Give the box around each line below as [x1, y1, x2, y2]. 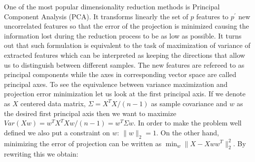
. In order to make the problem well [134, 118, 242, 128]
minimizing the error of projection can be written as [4, 138, 162, 148]
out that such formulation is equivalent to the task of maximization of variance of [4, 40, 251, 50]
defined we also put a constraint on [4, 127, 110, 137]
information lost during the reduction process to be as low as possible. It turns [4, 30, 242, 40]
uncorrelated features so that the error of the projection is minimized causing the [4, 21, 249, 31]
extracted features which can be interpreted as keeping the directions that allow [4, 49, 245, 60]
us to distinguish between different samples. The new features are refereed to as [4, 59, 245, 70]
